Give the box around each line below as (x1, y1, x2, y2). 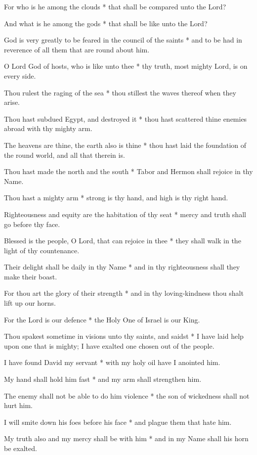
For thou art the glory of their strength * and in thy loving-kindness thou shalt (4, 288, 244, 298)
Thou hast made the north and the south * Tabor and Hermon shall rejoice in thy (4, 166, 253, 177)
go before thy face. (4, 219, 60, 229)
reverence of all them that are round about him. (4, 44, 150, 54)
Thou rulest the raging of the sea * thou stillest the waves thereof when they (4, 87, 236, 97)
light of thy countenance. (4, 245, 80, 255)
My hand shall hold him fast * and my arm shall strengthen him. (4, 374, 202, 384)
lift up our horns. (4, 298, 56, 308)
